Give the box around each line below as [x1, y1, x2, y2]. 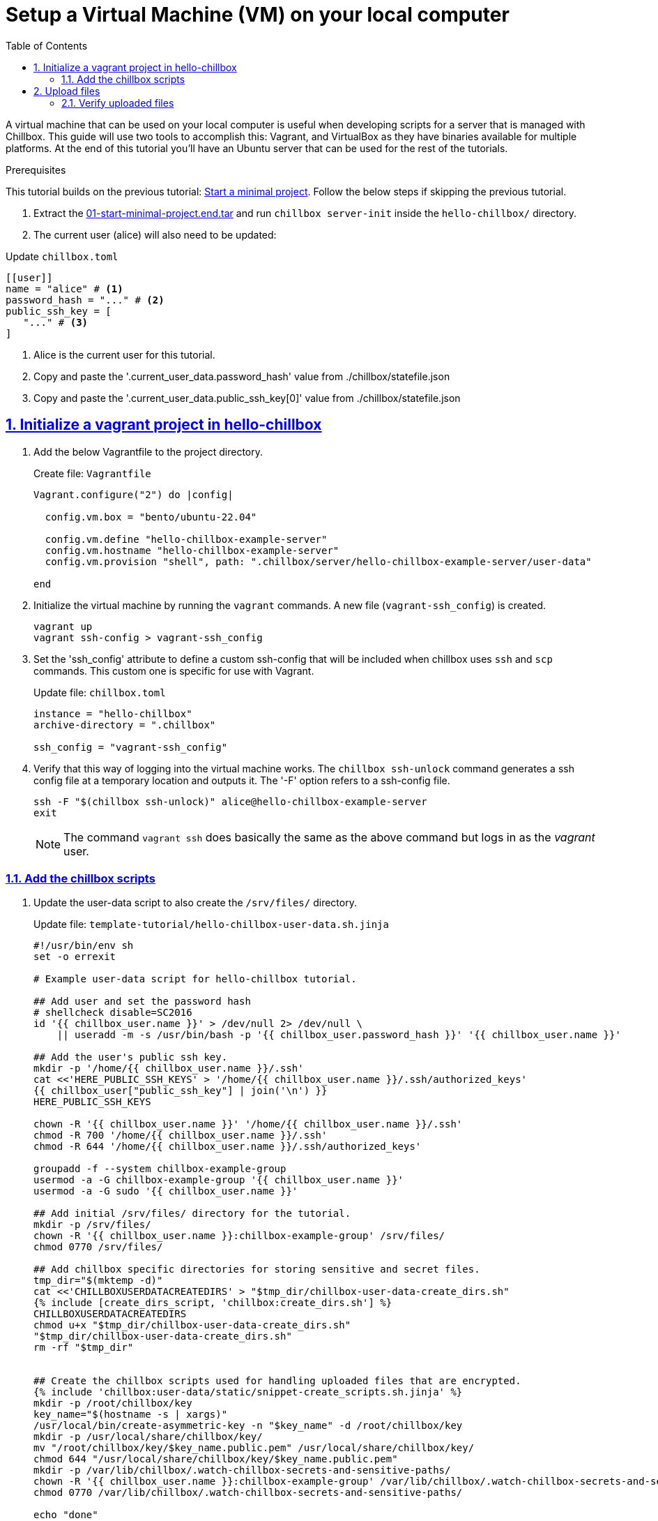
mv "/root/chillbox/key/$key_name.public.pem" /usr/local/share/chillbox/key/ [33, 1442, 475, 1454]
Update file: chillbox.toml [33, 686, 166, 698]
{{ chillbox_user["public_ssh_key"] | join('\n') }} [33, 1085, 328, 1097]
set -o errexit [33, 951, 116, 963]
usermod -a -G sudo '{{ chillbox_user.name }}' [33, 1185, 298, 1197]
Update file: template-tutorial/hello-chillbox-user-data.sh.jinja [33, 918, 389, 931]
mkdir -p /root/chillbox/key [33, 1398, 192, 1409]
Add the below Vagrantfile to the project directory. [33, 445, 263, 458]
